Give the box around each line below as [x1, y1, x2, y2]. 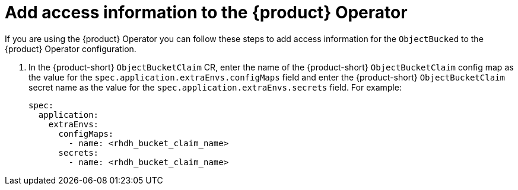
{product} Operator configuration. [5, 43, 136, 54]
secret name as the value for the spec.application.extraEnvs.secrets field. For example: [28, 82, 402, 92]
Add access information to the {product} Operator [5, 2, 408, 22]
